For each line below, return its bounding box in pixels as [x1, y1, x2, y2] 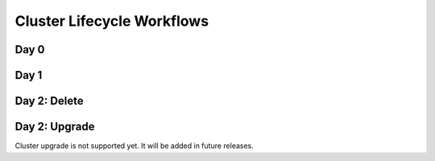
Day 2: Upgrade [14, 120, 95, 134]
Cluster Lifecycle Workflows [14, 12, 209, 30]
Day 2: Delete [14, 94, 84, 108]
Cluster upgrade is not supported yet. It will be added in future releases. [14, 141, 254, 151]
